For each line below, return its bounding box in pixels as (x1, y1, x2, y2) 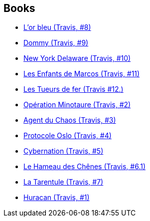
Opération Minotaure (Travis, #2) (23, 100, 131, 109)
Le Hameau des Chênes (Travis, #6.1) (23, 162, 146, 171)
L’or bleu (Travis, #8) (23, 23, 91, 32)
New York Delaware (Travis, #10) (23, 54, 131, 63)
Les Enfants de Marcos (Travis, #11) (23, 69, 140, 78)
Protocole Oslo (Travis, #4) (23, 131, 112, 140)
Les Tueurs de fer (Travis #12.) (23, 85, 124, 94)
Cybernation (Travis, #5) (23, 147, 104, 156)
